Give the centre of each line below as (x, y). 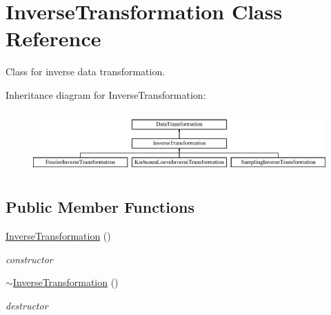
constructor (29, 259)
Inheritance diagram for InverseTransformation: (106, 94)
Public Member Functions (100, 207)
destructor (27, 305)
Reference (53, 38)
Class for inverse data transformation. (86, 71)
